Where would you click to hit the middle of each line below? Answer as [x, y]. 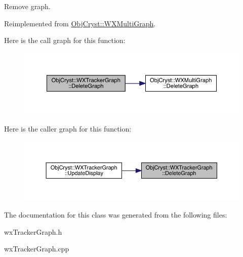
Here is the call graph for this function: [65, 40]
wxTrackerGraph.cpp [37, 249]
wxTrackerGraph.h [33, 231]
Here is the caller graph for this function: [68, 128]
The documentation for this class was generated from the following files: [116, 215]
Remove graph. [27, 6]
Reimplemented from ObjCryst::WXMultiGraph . [80, 23]
